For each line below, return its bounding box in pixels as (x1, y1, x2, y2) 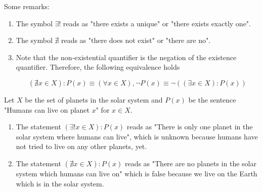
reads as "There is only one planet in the (126, 121, 253, 132)
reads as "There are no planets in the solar (124, 158, 256, 168)
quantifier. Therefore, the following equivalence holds (16, 62, 180, 72)
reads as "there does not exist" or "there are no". (61, 35, 211, 45)
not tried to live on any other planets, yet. (16, 141, 147, 152)
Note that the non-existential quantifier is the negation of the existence (16, 52, 237, 62)
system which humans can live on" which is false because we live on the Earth (16, 168, 257, 178)
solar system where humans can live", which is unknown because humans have (16, 131, 258, 141)
